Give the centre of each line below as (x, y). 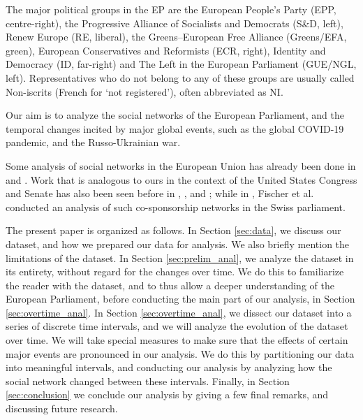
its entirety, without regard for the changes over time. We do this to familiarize (175, 271)
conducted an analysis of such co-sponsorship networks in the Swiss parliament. (176, 207)
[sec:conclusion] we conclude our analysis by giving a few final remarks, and (167, 394)
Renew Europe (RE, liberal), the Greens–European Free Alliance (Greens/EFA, (176, 37)
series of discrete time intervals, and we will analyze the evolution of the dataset (177, 326)
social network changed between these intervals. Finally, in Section (148, 381)
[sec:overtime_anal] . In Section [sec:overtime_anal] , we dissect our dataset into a (179, 312)
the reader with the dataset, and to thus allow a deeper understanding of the (170, 285)
